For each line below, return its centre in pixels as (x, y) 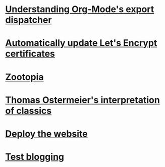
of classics (29, 111)
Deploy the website (47, 133)
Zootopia (24, 77)
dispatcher (29, 20)
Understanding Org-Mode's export (80, 9)
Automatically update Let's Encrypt (81, 43)
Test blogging (35, 157)
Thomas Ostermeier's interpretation (82, 100)
